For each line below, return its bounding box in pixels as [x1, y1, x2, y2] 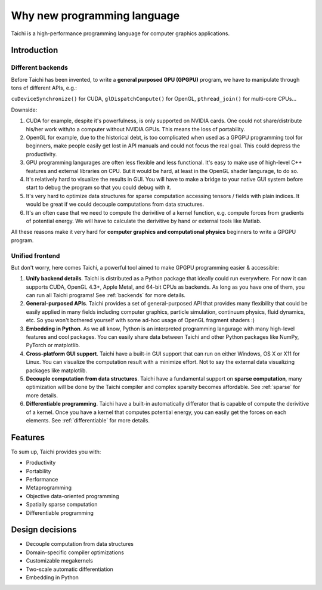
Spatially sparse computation [26, 501, 98, 508]
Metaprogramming [26, 484, 72, 492]
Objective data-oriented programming [26, 492, 119, 499]
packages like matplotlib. [26, 367, 88, 374]
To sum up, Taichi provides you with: [11, 448, 101, 455]
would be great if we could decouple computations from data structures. [26, 200, 205, 208]
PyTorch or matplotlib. [26, 342, 80, 349]
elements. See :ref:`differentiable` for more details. [26, 416, 150, 424]
